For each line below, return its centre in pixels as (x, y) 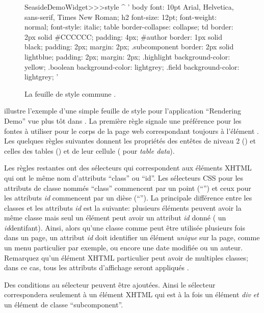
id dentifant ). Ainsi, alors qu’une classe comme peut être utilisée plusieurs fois (125, 227)
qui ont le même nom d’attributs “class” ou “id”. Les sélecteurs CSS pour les (124, 177)
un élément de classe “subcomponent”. (64, 305)
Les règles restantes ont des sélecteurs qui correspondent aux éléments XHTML (128, 168)
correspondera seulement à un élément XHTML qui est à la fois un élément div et (131, 294)
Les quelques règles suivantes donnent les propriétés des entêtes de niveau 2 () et (130, 141)
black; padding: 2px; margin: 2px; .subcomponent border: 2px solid (129, 47)
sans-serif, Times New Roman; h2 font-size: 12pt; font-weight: (121, 17)
